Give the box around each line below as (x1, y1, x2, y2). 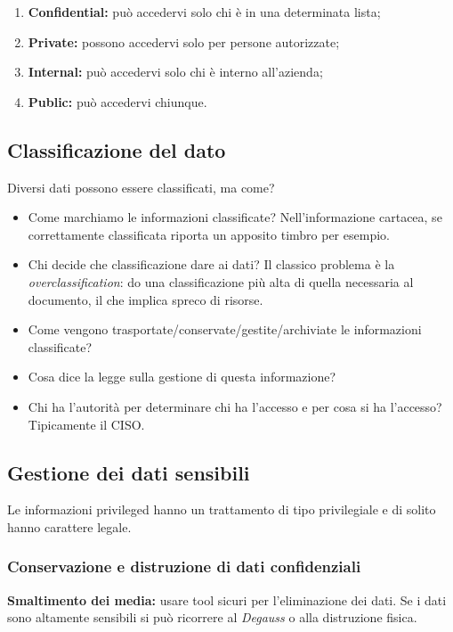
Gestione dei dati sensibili (7, 458, 250, 486)
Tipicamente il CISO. (28, 414, 145, 433)
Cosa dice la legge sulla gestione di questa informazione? (28, 367, 336, 386)
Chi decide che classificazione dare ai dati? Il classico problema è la (28, 255, 395, 274)
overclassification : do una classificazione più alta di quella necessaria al (28, 272, 414, 291)
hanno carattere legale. (7, 517, 132, 536)
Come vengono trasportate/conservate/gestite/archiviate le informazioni (28, 320, 422, 339)
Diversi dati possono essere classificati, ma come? (7, 177, 275, 196)
